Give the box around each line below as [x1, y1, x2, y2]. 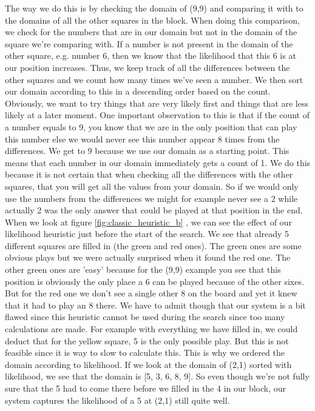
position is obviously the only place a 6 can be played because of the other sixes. [5, 275, 304, 287]
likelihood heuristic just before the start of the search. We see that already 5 [5, 227, 290, 240]
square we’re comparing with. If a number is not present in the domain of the [5, 37, 293, 50]
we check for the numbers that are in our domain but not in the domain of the [5, 25, 297, 38]
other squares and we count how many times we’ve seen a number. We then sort [5, 73, 303, 85]
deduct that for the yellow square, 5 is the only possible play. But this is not [5, 334, 289, 347]
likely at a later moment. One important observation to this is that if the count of [5, 109, 310, 121]
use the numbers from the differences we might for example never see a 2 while [5, 192, 298, 204]
